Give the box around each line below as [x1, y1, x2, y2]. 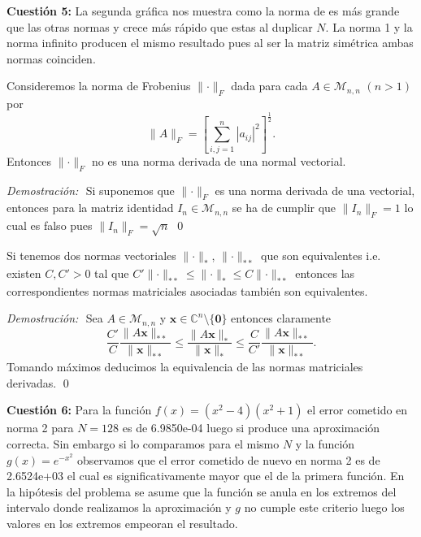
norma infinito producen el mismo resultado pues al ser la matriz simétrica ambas [7, 34, 414, 51]
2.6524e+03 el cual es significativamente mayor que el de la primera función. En [7, 467, 405, 484]
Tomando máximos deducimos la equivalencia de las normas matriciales [7, 358, 363, 375]
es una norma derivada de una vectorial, [215, 181, 415, 198]
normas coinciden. [7, 50, 96, 67]
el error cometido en [307, 401, 408, 418]
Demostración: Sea [7, 310, 103, 327]
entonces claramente [231, 310, 332, 327]
